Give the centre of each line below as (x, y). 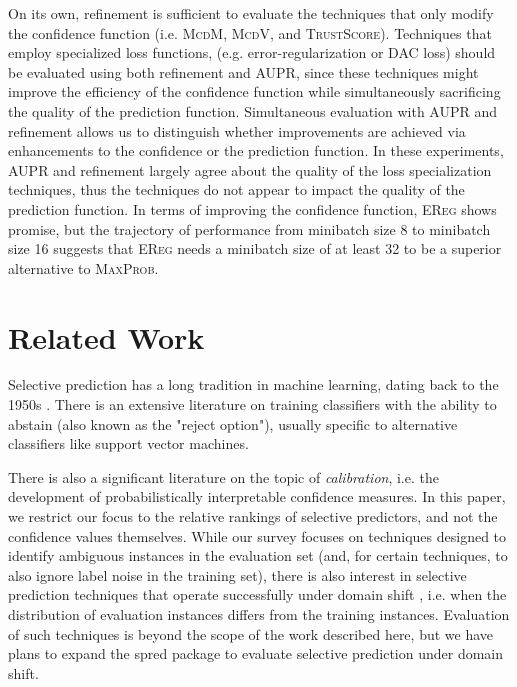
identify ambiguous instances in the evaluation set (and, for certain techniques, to (258, 555)
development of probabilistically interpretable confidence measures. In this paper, (257, 496)
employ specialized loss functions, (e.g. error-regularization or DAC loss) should (252, 52)
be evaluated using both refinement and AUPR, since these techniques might (243, 71)
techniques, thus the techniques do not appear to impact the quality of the (236, 189)
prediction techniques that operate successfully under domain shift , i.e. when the (257, 594)
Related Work (106, 336)
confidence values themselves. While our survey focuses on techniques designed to (257, 535)
